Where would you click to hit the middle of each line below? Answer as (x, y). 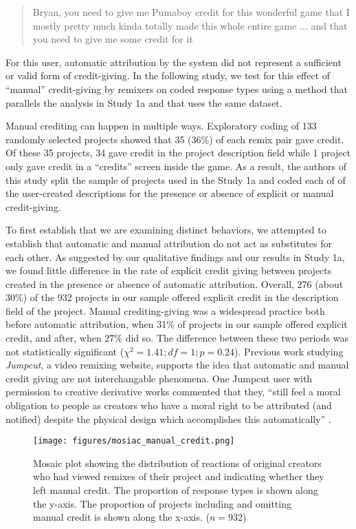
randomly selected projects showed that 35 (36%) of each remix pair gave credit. (175, 139)
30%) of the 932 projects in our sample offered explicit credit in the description (172, 297)
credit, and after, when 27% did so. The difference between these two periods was (177, 338)
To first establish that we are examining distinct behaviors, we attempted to (166, 230)
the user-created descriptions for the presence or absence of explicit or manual (170, 193)
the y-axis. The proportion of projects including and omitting (162, 503)
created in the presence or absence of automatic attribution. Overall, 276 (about (175, 283)
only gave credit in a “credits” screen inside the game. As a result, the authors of (176, 166)
